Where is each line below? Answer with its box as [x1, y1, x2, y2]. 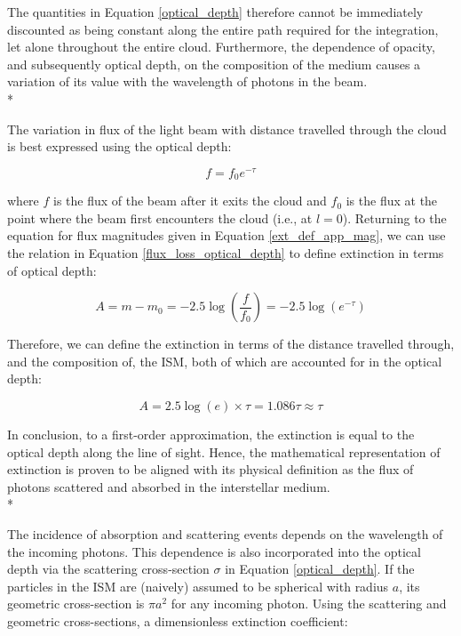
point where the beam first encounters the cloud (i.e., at [7, 208, 313, 227]
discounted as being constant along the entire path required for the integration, [7, 20, 439, 38]
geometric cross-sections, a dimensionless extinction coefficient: [7, 611, 348, 630]
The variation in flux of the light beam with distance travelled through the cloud [7, 119, 447, 138]
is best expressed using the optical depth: [7, 137, 232, 156]
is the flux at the [346, 191, 438, 210]
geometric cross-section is [7, 594, 145, 613]
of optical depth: [7, 261, 97, 279]
